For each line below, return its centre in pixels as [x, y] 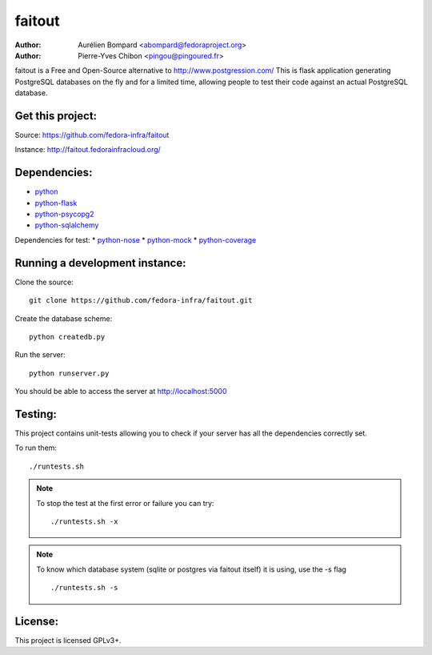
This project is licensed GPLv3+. [68, 641]
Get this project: [56, 116]
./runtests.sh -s [84, 588]
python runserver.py [69, 373]
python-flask [56, 203]
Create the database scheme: [64, 318]
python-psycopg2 [64, 214]
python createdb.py [67, 337]
